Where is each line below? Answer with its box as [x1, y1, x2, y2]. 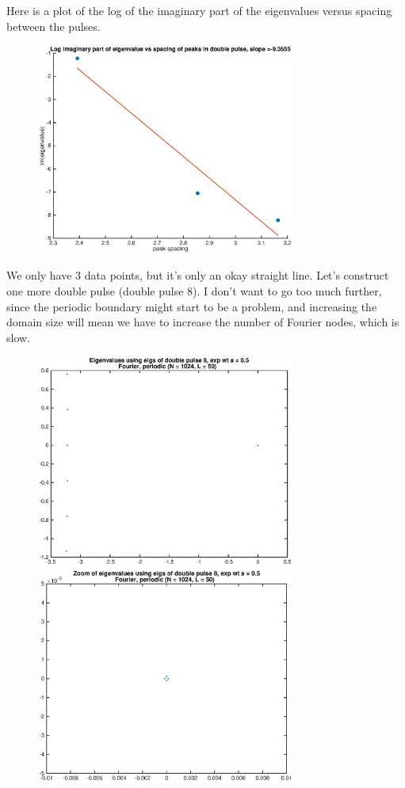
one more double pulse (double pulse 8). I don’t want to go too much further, [6, 282, 382, 299]
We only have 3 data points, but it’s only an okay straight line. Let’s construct [6, 267, 389, 284]
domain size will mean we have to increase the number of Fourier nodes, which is [6, 314, 399, 330]
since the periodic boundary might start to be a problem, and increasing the [6, 298, 377, 314]
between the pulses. [6, 17, 101, 34]
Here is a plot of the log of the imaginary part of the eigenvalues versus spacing [6, 2, 392, 18]
